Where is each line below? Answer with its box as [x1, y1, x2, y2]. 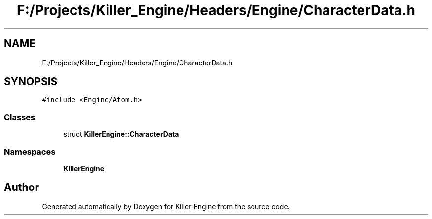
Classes [4, 112, 36, 122]
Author [4, 181, 39, 194]
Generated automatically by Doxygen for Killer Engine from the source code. [42, 202, 290, 211]
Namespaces [4, 146, 56, 156]
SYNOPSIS [4, 75, 58, 88]
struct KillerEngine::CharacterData [63, 130, 179, 139]
